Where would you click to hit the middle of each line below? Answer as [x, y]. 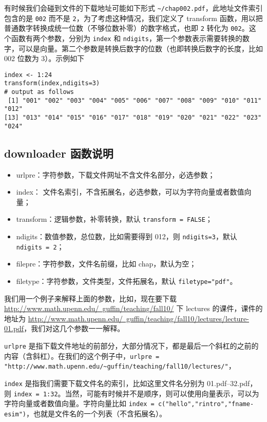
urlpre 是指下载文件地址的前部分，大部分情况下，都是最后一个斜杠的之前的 [131, 345]
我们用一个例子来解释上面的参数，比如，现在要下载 [90, 298]
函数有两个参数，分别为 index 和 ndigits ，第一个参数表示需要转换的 [127, 38]
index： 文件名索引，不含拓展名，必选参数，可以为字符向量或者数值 [130, 192]
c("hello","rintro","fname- [206, 404]
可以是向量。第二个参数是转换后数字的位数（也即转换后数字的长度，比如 [140, 48]
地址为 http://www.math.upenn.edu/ [64, 318]
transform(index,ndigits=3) [52, 83]
